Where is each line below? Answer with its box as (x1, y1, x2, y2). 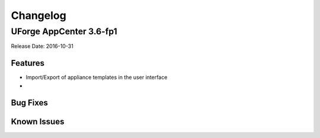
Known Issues (11, 116, 65, 127)
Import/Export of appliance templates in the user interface (25, 74, 168, 81)
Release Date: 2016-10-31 (11, 43, 73, 50)
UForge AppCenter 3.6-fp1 (11, 26, 118, 37)
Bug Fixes (11, 98, 49, 108)
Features (11, 58, 44, 68)
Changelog (11, 9, 66, 22)
